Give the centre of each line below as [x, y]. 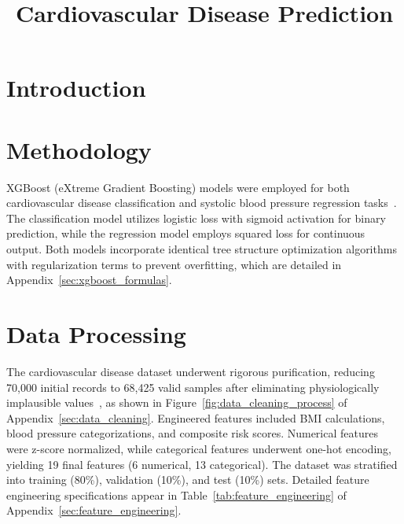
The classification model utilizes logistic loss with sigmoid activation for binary [196, 218]
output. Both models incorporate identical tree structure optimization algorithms [202, 249]
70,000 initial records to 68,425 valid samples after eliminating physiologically [193, 387]
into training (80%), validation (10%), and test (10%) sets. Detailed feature [188, 480]
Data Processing [96, 334]
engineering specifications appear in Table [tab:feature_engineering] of [176, 494]
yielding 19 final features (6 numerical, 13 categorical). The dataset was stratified [202, 464]
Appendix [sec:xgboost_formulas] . [89, 280]
